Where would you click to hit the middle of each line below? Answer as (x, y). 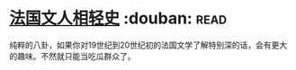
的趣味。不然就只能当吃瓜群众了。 (72, 56)
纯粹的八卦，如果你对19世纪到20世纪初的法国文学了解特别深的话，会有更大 (148, 45)
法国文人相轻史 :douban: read (118, 18)
